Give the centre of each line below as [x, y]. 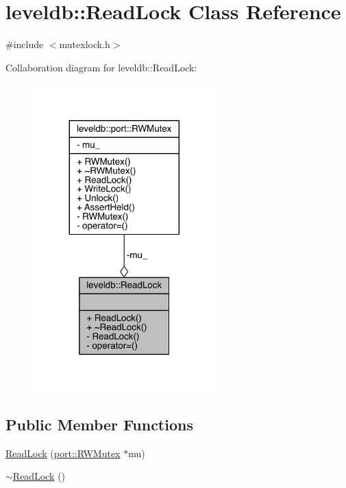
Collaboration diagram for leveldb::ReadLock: [101, 67]
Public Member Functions [99, 424]
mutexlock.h [85, 44]
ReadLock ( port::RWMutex [63, 453]
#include [25, 44]
